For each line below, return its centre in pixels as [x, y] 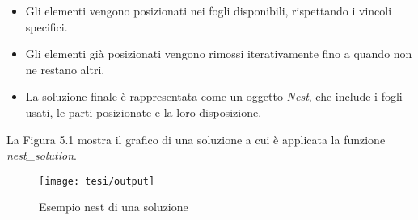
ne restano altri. [65, 69]
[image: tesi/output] [97, 181]
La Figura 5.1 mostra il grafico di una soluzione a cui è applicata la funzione [196, 139]
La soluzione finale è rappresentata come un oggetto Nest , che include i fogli [214, 96]
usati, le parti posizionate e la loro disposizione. [144, 112]
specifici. [46, 26]
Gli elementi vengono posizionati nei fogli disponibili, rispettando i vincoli [209, 10]
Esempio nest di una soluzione [114, 207]
